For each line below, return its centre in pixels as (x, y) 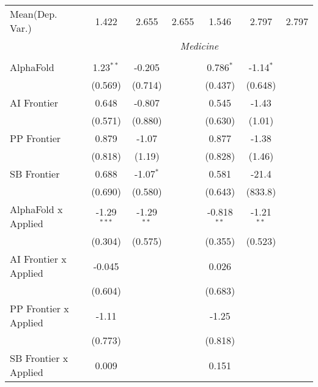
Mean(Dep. (34, 14)
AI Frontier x (38, 259)
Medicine (199, 46)
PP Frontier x (39, 308)
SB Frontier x (39, 358)
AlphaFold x (36, 209)
